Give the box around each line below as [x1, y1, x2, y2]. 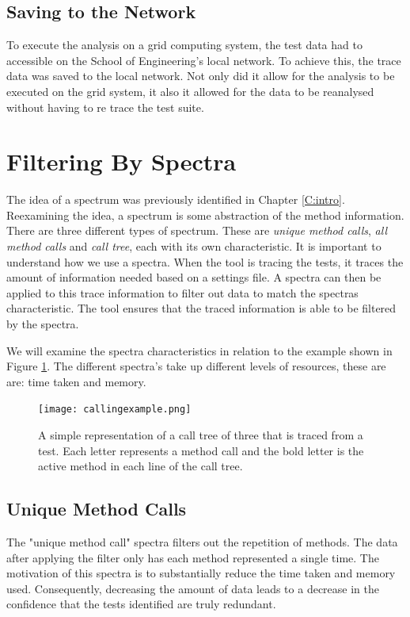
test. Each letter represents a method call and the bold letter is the [38, 442, 364, 458]
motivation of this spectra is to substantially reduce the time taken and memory [6, 565, 396, 581]
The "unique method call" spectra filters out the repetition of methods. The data [6, 534, 398, 550]
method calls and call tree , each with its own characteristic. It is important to [6, 238, 382, 255]
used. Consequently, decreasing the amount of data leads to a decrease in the [6, 580, 379, 596]
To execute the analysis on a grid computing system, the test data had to [6, 36, 363, 53]
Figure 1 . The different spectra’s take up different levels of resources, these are [6, 358, 386, 374]
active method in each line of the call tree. [38, 458, 243, 474]
